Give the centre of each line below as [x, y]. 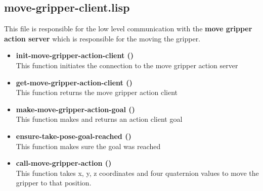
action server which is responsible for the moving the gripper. [102, 38]
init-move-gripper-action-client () [75, 55]
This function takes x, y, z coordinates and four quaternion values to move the [137, 173]
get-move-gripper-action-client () [74, 82]
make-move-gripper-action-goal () [75, 109]
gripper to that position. [54, 183]
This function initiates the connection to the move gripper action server [127, 65]
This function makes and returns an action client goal [99, 119]
